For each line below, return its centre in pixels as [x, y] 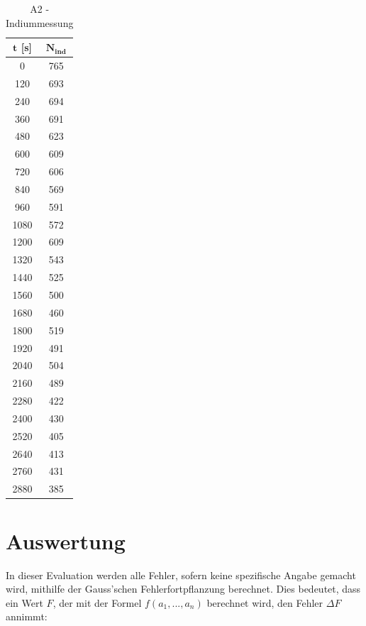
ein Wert [24, 602]
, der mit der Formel [97, 602]
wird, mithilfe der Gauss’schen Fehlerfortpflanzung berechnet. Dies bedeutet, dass [183, 589]
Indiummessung [40, 22]
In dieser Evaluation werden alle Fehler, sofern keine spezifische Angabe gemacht [181, 575]
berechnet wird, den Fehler [265, 602]
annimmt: [27, 616]
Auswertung [66, 540]
